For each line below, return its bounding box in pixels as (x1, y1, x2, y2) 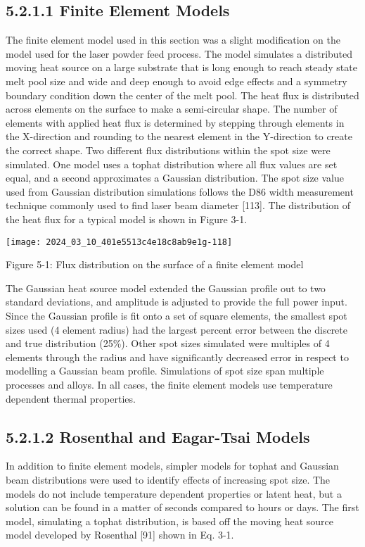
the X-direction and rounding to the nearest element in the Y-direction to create (6, 129, 352, 144)
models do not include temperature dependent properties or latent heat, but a (6, 486, 342, 501)
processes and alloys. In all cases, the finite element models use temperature (6, 377, 333, 391)
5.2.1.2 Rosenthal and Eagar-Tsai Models (6, 425, 310, 447)
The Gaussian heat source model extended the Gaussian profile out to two (6, 280, 326, 295)
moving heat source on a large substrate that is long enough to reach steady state (6, 60, 357, 75)
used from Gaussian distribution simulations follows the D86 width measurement (6, 184, 354, 199)
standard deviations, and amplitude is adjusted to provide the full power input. (6, 294, 347, 309)
